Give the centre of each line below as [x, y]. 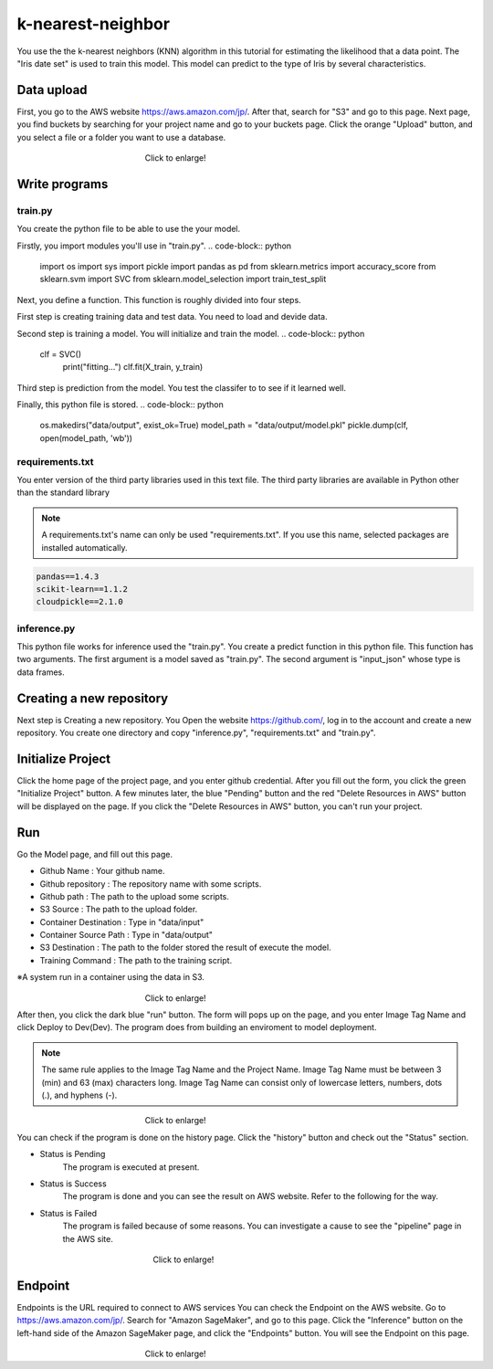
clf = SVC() [61, 354]
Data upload [52, 90]
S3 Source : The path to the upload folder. [119, 910]
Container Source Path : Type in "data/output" [126, 935]
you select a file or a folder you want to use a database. [121, 137]
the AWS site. [88, 1238]
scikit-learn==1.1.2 [82, 589]
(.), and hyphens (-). [79, 1095]
